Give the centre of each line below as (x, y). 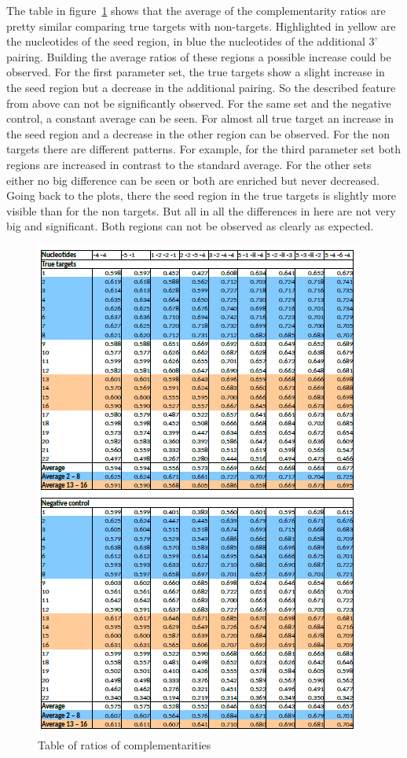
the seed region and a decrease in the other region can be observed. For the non (198, 133)
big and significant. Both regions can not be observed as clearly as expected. (190, 226)
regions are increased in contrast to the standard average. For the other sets (189, 164)
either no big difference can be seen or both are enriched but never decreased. (193, 180)
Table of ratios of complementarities (125, 744)
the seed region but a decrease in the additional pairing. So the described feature (201, 87)
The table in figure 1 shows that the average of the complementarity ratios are (196, 10)
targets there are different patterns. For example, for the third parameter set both (204, 149)
